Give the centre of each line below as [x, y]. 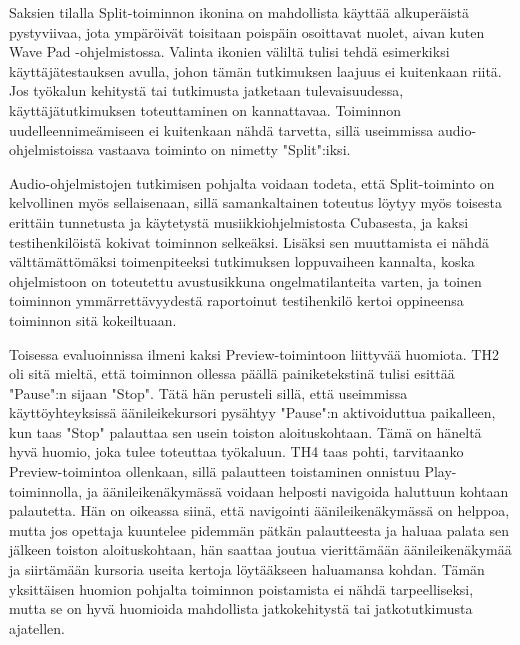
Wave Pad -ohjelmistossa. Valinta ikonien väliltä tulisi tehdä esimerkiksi [229, 51]
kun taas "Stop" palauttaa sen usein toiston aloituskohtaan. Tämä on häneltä [245, 431]
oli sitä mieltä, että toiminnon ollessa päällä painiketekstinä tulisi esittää [232, 373]
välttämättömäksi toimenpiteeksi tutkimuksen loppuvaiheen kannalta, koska [242, 261]
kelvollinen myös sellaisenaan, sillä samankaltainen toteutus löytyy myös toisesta [255, 202]
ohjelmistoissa [51, 149]
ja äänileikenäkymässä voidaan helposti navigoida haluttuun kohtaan [297, 490]
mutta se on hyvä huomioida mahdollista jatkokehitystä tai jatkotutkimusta [241, 608]
